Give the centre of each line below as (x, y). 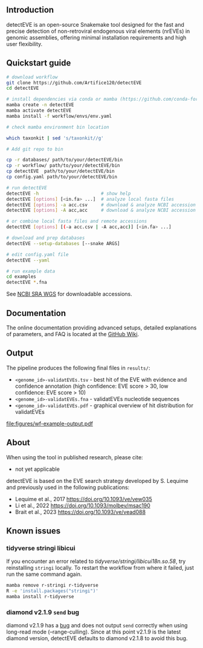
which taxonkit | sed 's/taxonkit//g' (55, 138)
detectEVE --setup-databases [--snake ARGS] (63, 243)
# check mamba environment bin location (58, 127)
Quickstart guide (39, 63)
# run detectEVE (27, 187)
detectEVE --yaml (28, 260)
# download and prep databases (46, 238)
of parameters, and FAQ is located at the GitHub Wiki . (73, 334)
